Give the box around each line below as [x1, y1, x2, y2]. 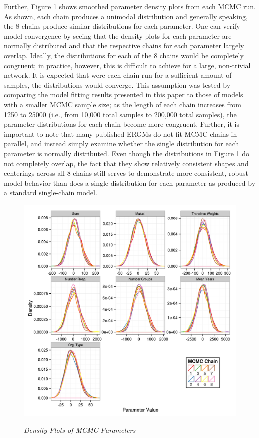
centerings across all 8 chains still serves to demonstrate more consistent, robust [4, 168, 249, 178]
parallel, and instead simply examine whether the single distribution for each [4, 138, 239, 149]
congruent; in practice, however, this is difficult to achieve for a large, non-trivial [4, 60, 251, 70]
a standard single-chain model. [4, 187, 97, 198]
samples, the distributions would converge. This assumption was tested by [4, 79, 231, 90]
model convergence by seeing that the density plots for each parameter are [4, 30, 232, 41]
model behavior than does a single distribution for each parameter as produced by [4, 177, 256, 188]
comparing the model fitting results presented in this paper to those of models [4, 89, 243, 100]
